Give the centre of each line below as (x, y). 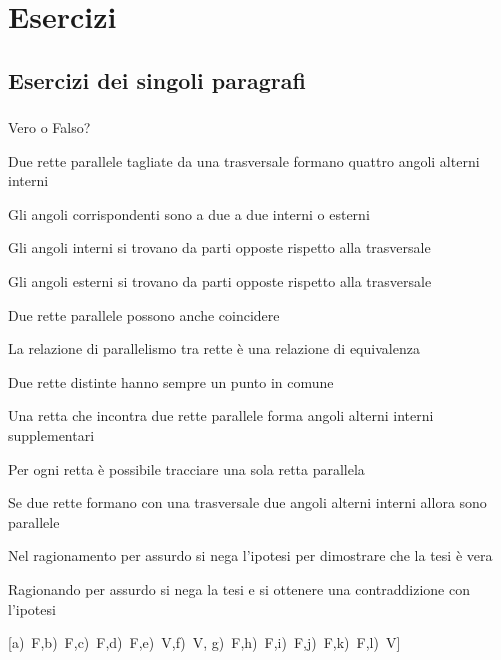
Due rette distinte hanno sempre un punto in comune (171, 381)
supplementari (51, 435)
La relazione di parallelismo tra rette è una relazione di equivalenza (214, 348)
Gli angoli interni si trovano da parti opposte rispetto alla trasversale (219, 247)
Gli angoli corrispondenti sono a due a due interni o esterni (189, 213)
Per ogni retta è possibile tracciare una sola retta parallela (186, 468)
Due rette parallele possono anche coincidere (144, 314)
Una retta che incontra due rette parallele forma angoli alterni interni (221, 415)
